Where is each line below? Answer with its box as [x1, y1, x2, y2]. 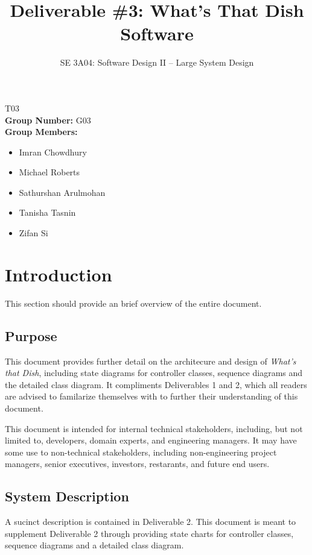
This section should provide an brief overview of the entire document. [5, 296, 262, 309]
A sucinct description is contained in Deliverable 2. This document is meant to [5, 515, 296, 528]
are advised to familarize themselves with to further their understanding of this [5, 390, 298, 403]
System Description [5, 487, 129, 506]
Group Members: [5, 125, 78, 138]
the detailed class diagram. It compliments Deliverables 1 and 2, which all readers [5, 378, 307, 390]
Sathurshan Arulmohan [19, 186, 106, 198]
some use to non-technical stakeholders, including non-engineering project [5, 445, 277, 458]
